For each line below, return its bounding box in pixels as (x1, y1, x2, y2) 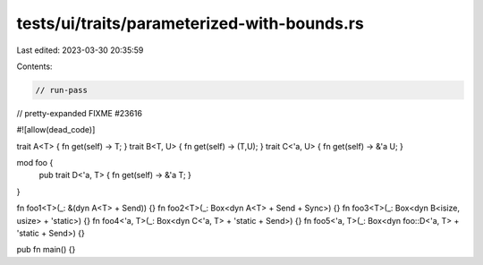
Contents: (16, 61, 53, 72)
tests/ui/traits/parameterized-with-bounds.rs (16, 13, 364, 33)
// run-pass (35, 85, 89, 95)
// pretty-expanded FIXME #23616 (16, 107, 143, 118)
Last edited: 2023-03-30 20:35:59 (16, 45, 144, 56)
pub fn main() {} (16, 244, 76, 255)
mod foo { (16, 158, 54, 168)
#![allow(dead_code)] (16, 124, 96, 135)
